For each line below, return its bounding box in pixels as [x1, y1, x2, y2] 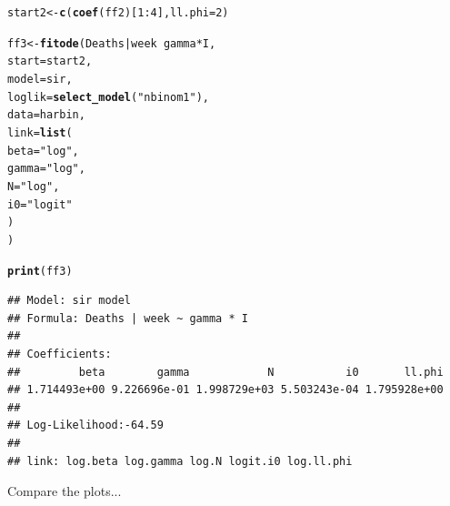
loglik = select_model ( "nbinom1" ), [7, 90, 209, 104]
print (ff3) [7, 264, 73, 278]
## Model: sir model [7, 294, 132, 308]
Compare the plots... [7, 481, 122, 501]
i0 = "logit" [7, 197, 73, 211]
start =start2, [7, 55, 93, 68]
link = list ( [7, 126, 73, 139]
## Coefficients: [7, 347, 112, 360]
